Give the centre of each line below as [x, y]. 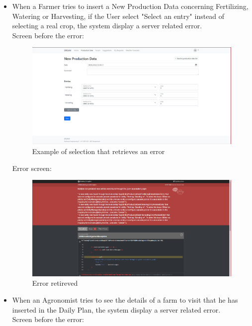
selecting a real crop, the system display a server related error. [107, 26]
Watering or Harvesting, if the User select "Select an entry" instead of [118, 16]
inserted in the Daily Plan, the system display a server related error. [116, 309]
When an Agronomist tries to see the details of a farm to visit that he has [125, 300]
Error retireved [55, 283]
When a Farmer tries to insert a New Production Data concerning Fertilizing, [130, 6]
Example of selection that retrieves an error [98, 151]
